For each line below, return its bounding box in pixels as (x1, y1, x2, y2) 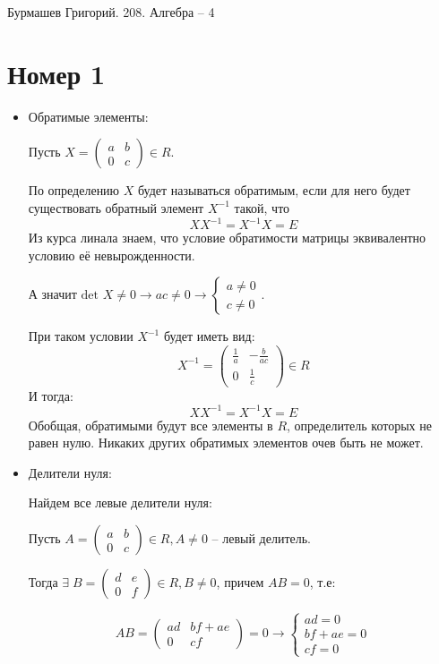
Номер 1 (7, 55, 106, 91)
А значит (28, 285, 77, 303)
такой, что (234, 198, 290, 217)
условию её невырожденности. (28, 245, 195, 264)
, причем (216, 573, 264, 592)
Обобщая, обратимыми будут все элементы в (28, 415, 273, 434)
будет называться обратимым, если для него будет (137, 181, 410, 200)
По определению (28, 181, 120, 200)
